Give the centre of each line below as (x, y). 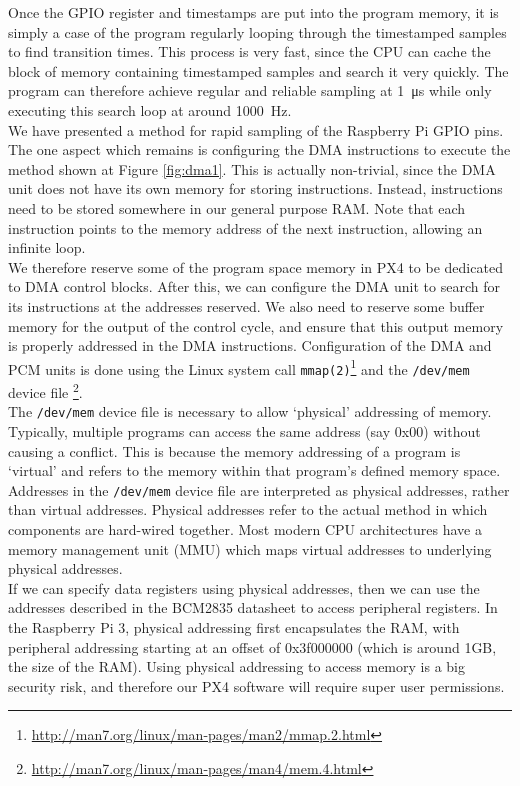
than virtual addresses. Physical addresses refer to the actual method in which (248, 509)
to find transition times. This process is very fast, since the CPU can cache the (249, 51)
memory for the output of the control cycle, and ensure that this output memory (256, 325)
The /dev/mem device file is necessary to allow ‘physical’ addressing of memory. (250, 411)
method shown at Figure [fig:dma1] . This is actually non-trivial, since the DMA (252, 168)
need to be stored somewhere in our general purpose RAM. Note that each (237, 207)
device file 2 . (45, 390)
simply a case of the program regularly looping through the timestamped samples (257, 31)
